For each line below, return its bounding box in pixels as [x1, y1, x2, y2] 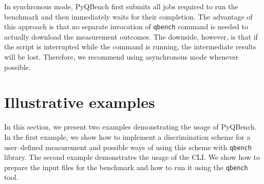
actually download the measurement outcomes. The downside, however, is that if [4, 31, 258, 42]
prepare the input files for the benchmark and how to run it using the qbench [4, 161, 248, 172]
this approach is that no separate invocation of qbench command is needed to [4, 21, 249, 32]
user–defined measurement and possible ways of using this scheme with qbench [4, 141, 252, 152]
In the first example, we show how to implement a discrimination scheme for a [4, 131, 251, 142]
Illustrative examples [4, 91, 155, 113]
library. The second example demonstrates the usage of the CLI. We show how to [4, 152, 260, 162]
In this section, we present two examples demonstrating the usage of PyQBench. [4, 121, 257, 132]
